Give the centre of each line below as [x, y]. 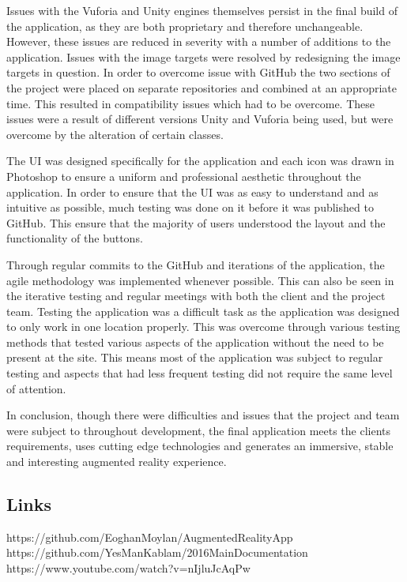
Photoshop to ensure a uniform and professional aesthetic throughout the [184, 176]
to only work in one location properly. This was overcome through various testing [203, 327]
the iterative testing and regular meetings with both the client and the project [196, 296]
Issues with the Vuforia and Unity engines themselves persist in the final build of [202, 10]
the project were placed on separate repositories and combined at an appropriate [202, 87]
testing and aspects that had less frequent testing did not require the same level [200, 373]
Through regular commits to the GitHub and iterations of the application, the [196, 264]
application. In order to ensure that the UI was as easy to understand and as [192, 191]
